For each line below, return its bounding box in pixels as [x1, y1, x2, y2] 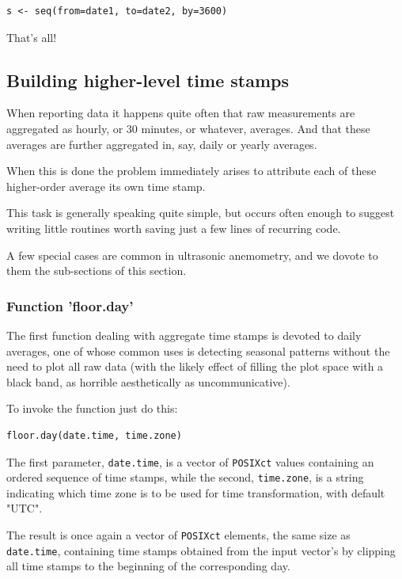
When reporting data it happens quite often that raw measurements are [6, 105, 355, 121]
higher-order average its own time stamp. [6, 177, 206, 194]
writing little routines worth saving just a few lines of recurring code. [6, 219, 341, 236]
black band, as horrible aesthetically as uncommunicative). [6, 373, 290, 390]
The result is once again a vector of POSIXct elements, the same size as [6, 527, 351, 543]
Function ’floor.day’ [6, 295, 134, 315]
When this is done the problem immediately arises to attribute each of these [6, 162, 377, 179]
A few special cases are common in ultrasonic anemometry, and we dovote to [6, 246, 378, 263]
